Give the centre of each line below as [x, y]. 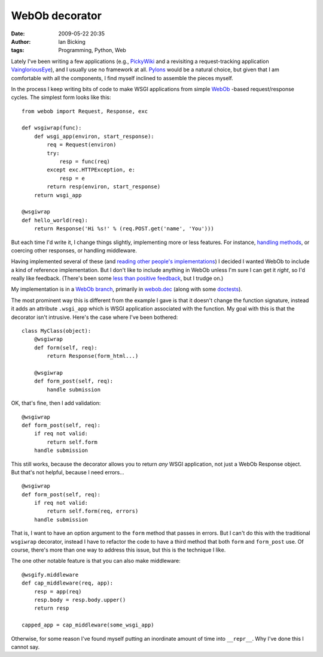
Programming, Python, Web [92, 50]
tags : [18, 50]
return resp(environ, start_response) [104, 187]
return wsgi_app [58, 195]
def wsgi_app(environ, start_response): [94, 136]
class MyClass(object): [57, 331]
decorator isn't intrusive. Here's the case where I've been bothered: [95, 317]
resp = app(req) [58, 591]
